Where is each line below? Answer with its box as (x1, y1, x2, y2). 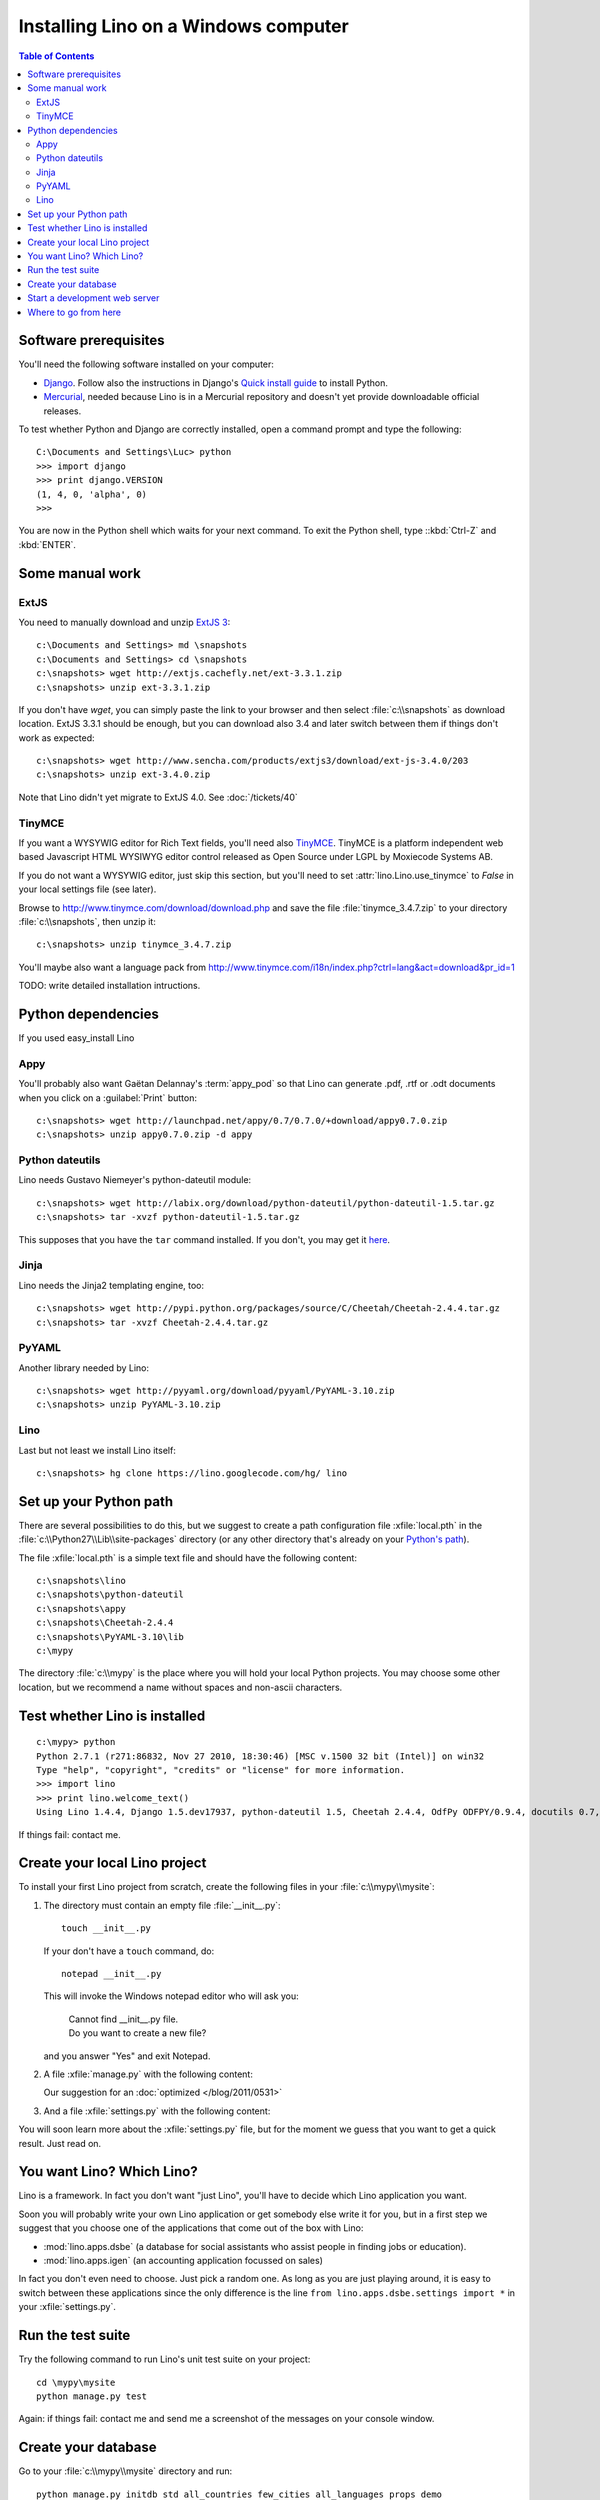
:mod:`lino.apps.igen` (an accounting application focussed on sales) (43, 2255, 324, 2267)
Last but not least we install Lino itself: (18, 1444, 177, 1456)
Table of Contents (18, 50, 95, 62)
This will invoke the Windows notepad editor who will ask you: (43, 1990, 299, 2002)
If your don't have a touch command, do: (43, 1945, 215, 1957)
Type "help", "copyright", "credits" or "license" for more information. (36, 1765, 406, 1776)
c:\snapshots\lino (36, 1575, 127, 1587)
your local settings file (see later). (18, 883, 157, 895)
